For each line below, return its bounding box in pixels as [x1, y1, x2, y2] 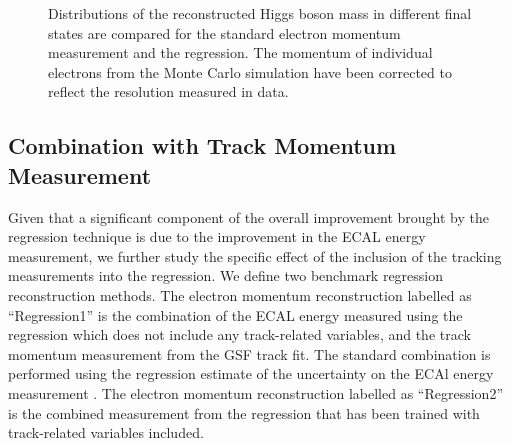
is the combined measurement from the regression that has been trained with [8, 402, 480, 423]
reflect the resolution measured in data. [48, 81, 289, 102]
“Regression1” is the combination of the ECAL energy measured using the [8, 304, 463, 325]
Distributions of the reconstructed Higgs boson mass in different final [48, 3, 472, 23]
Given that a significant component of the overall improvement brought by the [8, 206, 489, 227]
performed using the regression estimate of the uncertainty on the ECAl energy [8, 363, 494, 384]
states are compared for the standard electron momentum [48, 22, 401, 43]
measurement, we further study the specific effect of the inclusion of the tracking [8, 245, 502, 266]
